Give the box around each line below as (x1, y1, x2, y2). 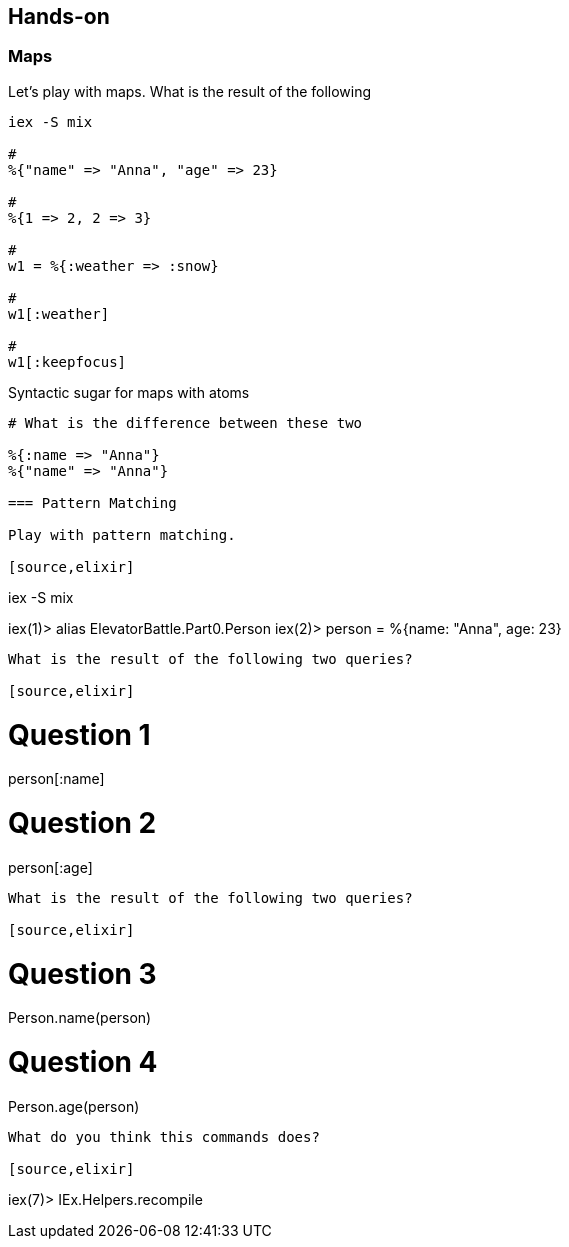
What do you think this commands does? (8, 1128, 320, 1145)
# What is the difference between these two (8, 414, 363, 431)
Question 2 (8, 806, 157, 841)
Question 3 (8, 956, 157, 991)
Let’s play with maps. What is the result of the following (8, 82, 372, 100)
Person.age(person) (8, 1097, 140, 1115)
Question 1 (8, 717, 151, 752)
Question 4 (8, 1045, 158, 1080)
